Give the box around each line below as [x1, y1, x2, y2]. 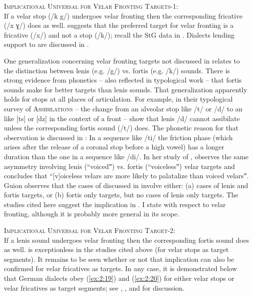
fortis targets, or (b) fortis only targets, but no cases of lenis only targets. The [4, 190, 238, 200]
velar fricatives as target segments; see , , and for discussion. [4, 282, 184, 293]
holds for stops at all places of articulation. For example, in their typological [4, 94, 233, 104]
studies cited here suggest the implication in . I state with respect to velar [4, 199, 226, 209]
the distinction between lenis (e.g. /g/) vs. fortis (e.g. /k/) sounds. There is [4, 65, 230, 75]
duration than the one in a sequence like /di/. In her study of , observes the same [4, 151, 249, 161]
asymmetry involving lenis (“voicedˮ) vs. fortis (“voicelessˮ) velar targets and [4, 161, 235, 171]
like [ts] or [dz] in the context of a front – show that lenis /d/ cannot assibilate [4, 113, 240, 123]
